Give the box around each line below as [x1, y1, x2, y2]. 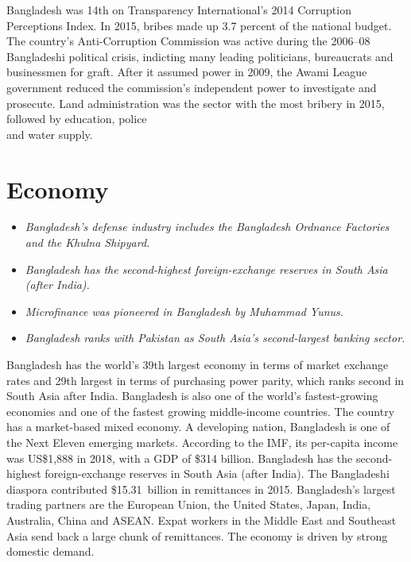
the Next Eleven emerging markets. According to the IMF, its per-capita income [6, 434, 398, 450]
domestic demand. [6, 543, 95, 560]
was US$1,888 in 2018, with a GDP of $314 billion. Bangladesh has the [6, 449, 353, 466]
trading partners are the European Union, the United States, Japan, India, [6, 496, 371, 513]
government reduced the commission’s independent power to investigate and [6, 79, 377, 95]
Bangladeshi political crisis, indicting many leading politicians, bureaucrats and [6, 48, 394, 64]
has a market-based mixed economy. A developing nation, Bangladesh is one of [6, 418, 390, 435]
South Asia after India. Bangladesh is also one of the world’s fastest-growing [6, 387, 378, 404]
